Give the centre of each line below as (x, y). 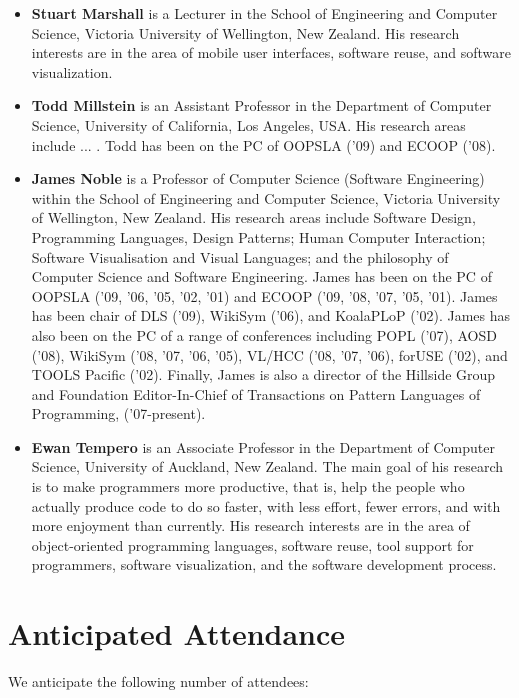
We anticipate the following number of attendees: (158, 681)
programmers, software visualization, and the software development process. (264, 564)
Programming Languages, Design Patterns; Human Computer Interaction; (258, 236)
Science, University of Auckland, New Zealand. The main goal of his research (267, 466)
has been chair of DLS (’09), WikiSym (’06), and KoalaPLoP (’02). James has (271, 315)
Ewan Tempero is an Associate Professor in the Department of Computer (263, 446)
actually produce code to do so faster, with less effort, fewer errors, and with (266, 505)
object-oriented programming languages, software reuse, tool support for (252, 544)
